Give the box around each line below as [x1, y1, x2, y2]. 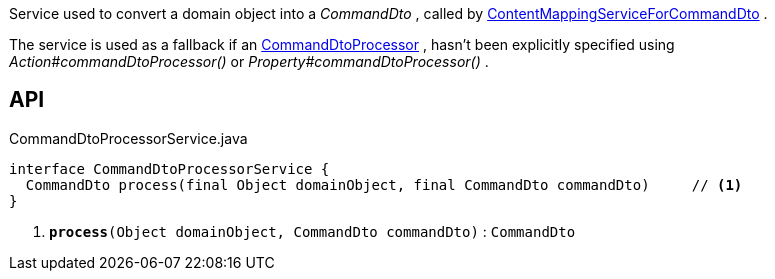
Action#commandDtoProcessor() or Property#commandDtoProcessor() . [9, 53, 489, 70]
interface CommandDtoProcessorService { [9, 160, 330, 177]
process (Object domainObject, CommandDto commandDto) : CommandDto [49, 222, 576, 240]
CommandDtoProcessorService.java [9, 129, 248, 147]
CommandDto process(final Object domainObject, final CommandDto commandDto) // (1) [25, 176, 743, 193]
